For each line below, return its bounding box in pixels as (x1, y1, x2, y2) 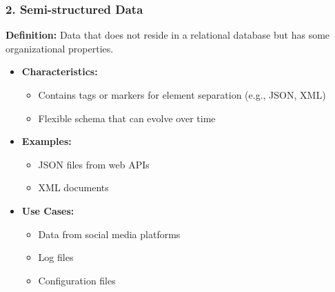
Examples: (21, 134, 72, 148)
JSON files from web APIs (38, 157, 150, 171)
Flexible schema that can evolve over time (38, 110, 216, 125)
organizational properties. (6, 41, 114, 55)
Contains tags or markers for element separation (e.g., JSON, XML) (38, 88, 326, 101)
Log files (38, 250, 74, 264)
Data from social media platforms (38, 226, 181, 241)
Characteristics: (21, 64, 98, 79)
